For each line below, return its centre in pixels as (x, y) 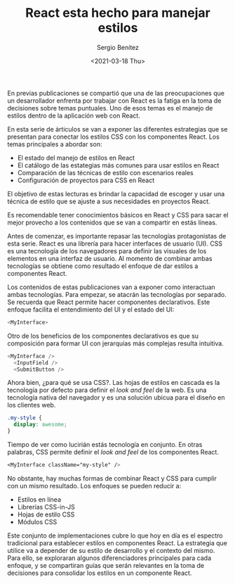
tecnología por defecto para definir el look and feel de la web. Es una (107, 390)
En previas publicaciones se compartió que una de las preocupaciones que (116, 93)
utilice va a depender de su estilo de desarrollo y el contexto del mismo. (111, 550)
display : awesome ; (41, 425)
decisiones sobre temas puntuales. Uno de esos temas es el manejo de (110, 108)
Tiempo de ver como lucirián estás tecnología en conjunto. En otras (105, 445)
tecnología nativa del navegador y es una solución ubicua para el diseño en (116, 398)
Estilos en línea (39, 499)
